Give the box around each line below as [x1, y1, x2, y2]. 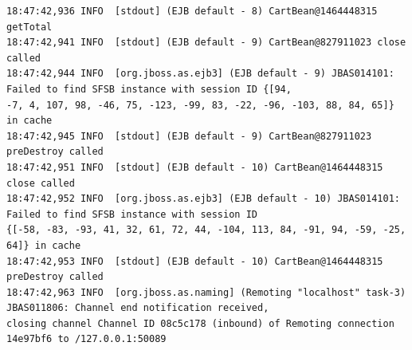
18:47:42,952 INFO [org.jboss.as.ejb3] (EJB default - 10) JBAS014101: [6, 193, 400, 205]
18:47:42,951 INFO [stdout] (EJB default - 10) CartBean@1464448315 [6, 161, 383, 173]
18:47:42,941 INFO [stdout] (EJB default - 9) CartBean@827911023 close [6, 37, 406, 49]
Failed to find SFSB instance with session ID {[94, [6, 83, 292, 95]
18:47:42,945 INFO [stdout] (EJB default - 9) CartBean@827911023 [6, 130, 372, 142]
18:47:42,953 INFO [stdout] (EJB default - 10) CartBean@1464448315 [6, 255, 383, 267]
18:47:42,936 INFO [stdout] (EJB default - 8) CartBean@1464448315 [6, 6, 378, 17]
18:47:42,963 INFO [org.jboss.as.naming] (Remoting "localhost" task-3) [6, 286, 406, 298]
